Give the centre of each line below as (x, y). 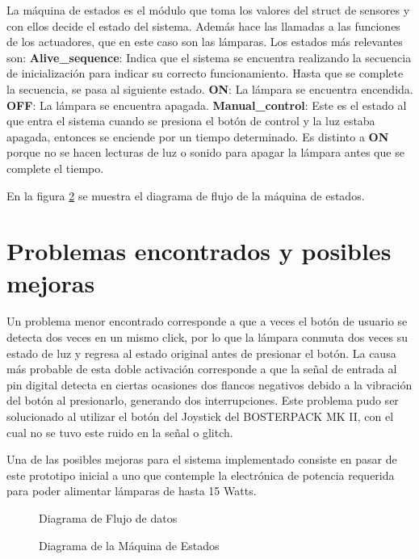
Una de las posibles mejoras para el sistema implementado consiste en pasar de (202, 459)
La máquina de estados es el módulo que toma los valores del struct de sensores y (208, 10)
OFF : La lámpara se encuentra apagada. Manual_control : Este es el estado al (207, 105)
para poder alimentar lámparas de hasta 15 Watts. (132, 491)
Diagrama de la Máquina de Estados (129, 545)
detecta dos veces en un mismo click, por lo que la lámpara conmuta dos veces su (207, 337)
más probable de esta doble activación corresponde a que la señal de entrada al (202, 369)
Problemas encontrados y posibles (199, 251)
